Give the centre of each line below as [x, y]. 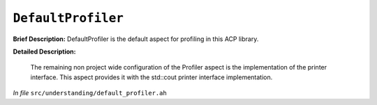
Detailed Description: [44, 51]
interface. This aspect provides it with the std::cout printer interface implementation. [151, 77]
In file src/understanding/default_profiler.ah [90, 93]
